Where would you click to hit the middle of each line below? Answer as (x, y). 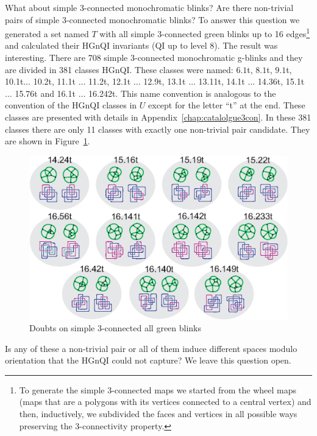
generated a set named (47, 33)
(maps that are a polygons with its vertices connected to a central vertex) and (165, 402)
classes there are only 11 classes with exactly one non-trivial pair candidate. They (158, 129)
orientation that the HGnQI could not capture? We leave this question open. (148, 360)
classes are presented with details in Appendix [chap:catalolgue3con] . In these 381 (158, 117)
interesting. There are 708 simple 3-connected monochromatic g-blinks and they (154, 58)
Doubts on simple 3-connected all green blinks (116, 328)
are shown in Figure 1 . (48, 141)
